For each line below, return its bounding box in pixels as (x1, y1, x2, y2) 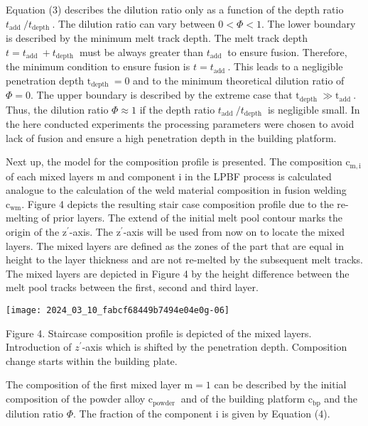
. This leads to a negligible (227, 59, 343, 74)
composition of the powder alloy (6, 391, 146, 406)
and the (324, 391, 357, 406)
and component (108, 168, 175, 183)
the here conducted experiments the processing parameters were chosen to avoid (6, 116, 355, 131)
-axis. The (69, 224, 113, 239)
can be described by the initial (214, 377, 347, 392)
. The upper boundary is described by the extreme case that (31, 87, 293, 102)
